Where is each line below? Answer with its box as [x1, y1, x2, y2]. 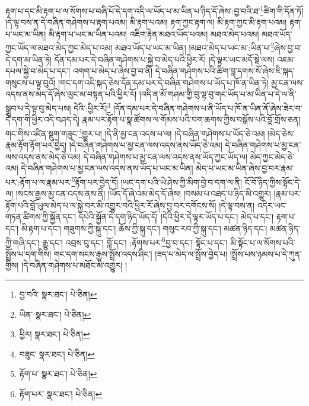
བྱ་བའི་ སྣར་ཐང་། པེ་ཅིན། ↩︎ [19, 288, 97, 300]
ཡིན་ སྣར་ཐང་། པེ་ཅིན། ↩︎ [19, 308, 91, 320]
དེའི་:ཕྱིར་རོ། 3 [74, 100, 111, 114]
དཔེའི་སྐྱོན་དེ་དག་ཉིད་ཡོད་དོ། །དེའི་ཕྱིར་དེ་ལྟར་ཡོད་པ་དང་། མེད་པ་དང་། [78, 210, 274, 223]
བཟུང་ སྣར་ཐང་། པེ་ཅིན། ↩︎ [19, 347, 95, 360]
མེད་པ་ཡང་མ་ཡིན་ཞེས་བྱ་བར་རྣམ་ [196, 162, 294, 174]
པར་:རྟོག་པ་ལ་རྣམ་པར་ [5, 175, 72, 188]
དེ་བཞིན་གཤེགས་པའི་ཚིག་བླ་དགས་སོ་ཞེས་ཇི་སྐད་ [155, 65, 295, 77]
